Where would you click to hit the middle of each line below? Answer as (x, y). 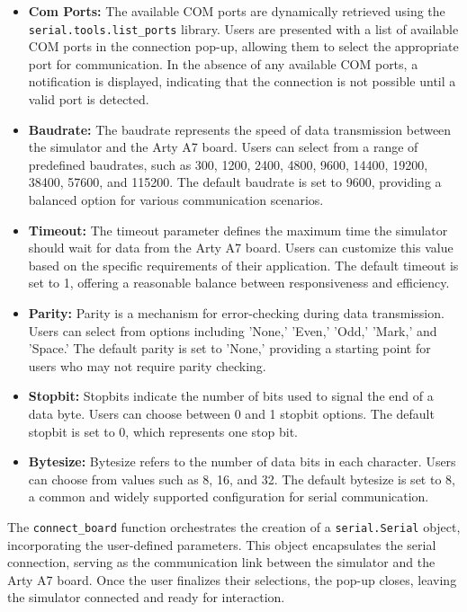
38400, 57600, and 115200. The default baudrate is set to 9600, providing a (235, 182)
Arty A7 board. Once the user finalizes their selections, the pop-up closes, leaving (232, 579)
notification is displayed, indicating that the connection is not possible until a (242, 81)
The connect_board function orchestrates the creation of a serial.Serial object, (234, 526)
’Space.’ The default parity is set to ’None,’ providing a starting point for (229, 348)
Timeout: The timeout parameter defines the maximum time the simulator (238, 230)
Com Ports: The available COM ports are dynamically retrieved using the (237, 11)
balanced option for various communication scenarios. (176, 200)
